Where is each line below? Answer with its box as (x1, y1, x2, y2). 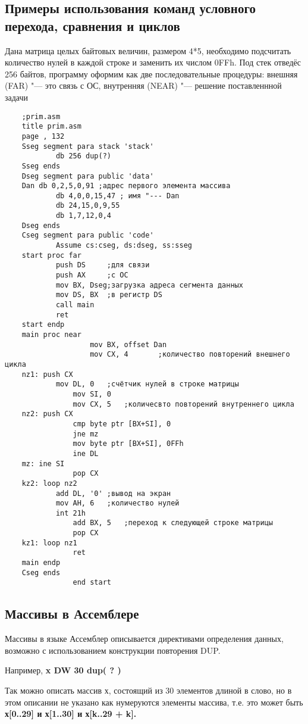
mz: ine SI (21, 459, 65, 468)
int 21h (55, 508, 86, 517)
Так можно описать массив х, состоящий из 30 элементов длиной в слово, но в (5, 684, 292, 697)
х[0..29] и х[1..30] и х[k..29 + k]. (5, 707, 137, 720)
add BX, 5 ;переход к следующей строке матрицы (73, 519, 274, 528)
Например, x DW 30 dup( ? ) (5, 664, 121, 676)
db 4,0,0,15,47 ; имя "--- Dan (55, 191, 180, 200)
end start (73, 578, 111, 587)
